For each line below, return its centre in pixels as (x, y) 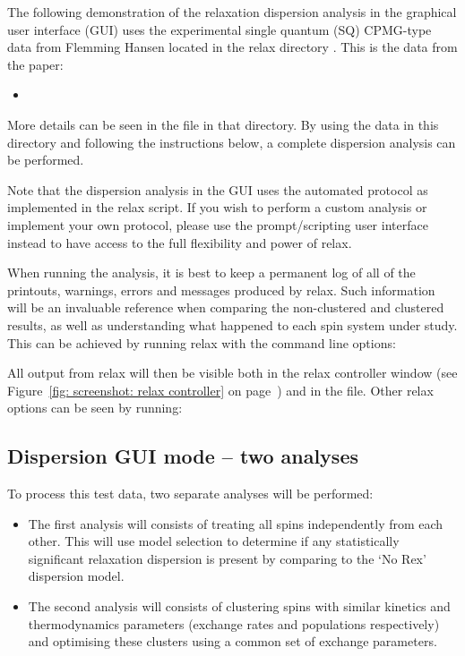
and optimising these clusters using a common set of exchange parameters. (232, 641)
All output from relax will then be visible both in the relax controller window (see (232, 373)
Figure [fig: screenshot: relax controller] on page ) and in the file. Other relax (220, 390)
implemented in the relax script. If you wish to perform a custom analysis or (217, 207)
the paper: (35, 64)
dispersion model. (76, 576)
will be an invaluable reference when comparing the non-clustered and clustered (226, 307)
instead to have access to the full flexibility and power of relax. (180, 242)
